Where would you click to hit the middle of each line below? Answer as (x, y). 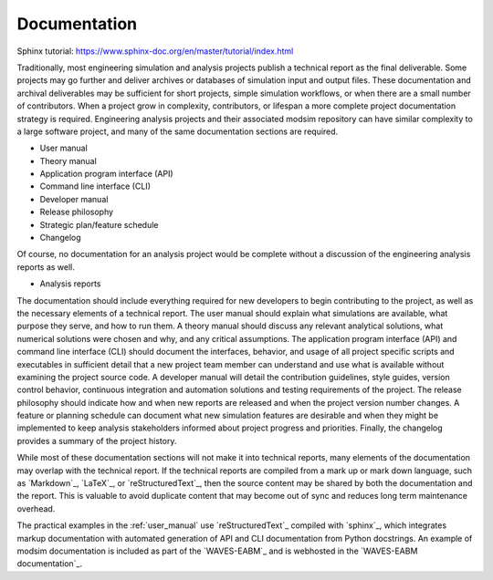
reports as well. (46, 267)
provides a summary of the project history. (97, 440)
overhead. (36, 508)
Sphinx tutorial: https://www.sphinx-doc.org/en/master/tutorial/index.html (155, 51)
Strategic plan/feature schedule (99, 224)
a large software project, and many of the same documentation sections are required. (178, 131)
